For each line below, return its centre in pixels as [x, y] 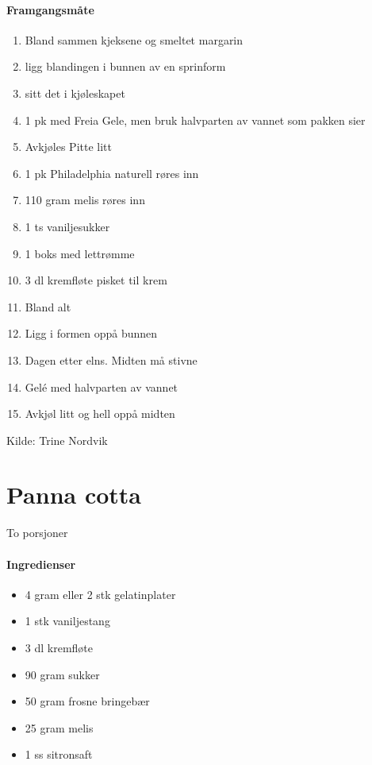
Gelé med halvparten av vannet [102, 386]
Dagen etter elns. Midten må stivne [111, 359]
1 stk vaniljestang [67, 621]
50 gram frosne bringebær [87, 701]
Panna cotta [74, 495]
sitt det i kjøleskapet [75, 93]
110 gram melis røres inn [85, 200]
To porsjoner [37, 533]
